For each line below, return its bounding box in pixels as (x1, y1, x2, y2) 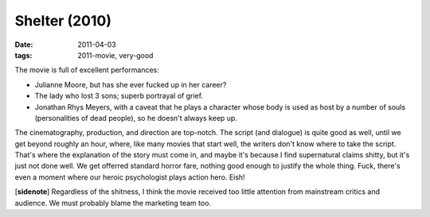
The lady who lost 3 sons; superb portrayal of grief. (34, 91, 203, 101)
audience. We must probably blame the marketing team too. (14, 198, 211, 207)
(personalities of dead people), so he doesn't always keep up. (34, 113, 238, 122)
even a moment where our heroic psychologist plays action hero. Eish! (14, 172, 246, 182)
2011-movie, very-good (77, 50, 154, 60)
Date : (14, 40, 33, 49)
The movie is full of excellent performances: (14, 65, 159, 75)
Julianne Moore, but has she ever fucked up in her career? (34, 79, 227, 89)
